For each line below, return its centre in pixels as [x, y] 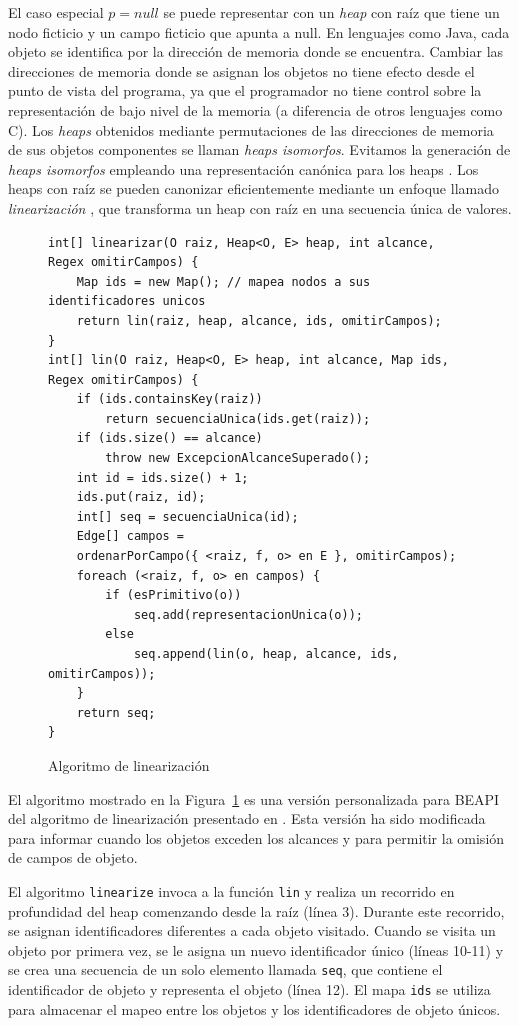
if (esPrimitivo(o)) [173, 595]
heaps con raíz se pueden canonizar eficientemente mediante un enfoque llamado [253, 188]
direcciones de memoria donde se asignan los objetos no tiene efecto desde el [241, 70]
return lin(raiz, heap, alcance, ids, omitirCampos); [259, 320]
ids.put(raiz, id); [141, 497]
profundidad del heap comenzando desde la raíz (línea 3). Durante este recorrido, [256, 910]
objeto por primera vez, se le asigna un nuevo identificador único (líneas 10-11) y [256, 949]
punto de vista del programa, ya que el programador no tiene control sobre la [245, 90]
